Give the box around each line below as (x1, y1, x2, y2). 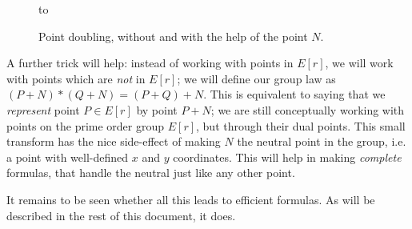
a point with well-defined (6, 148, 129, 165)
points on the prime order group (6, 117, 165, 134)
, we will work (325, 54, 394, 71)
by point (136, 101, 178, 118)
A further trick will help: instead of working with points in (6, 54, 294, 71)
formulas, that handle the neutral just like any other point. (6, 164, 295, 181)
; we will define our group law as (177, 70, 336, 86)
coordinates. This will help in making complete (173, 148, 402, 165)
